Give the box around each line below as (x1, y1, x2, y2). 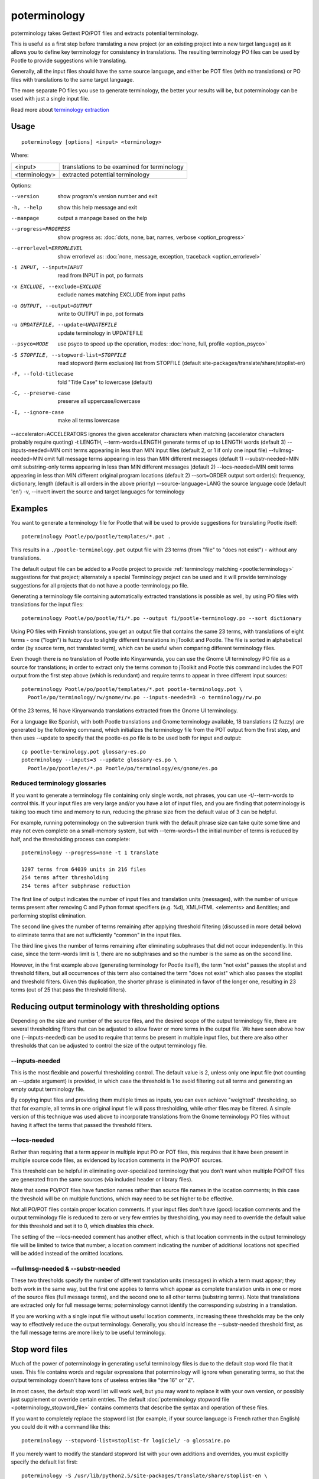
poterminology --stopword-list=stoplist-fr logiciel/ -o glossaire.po (21, 1437, 230, 1444)
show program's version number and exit (57, 193, 158, 200)
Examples (11, 503, 48, 514)
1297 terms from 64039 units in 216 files (21, 866, 147, 873)
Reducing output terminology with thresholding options (11, 1002, 220, 1012)
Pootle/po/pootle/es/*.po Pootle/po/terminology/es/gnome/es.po (27, 765, 218, 771)
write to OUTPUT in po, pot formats (57, 310, 144, 317)
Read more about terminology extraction (11, 106, 109, 113)
